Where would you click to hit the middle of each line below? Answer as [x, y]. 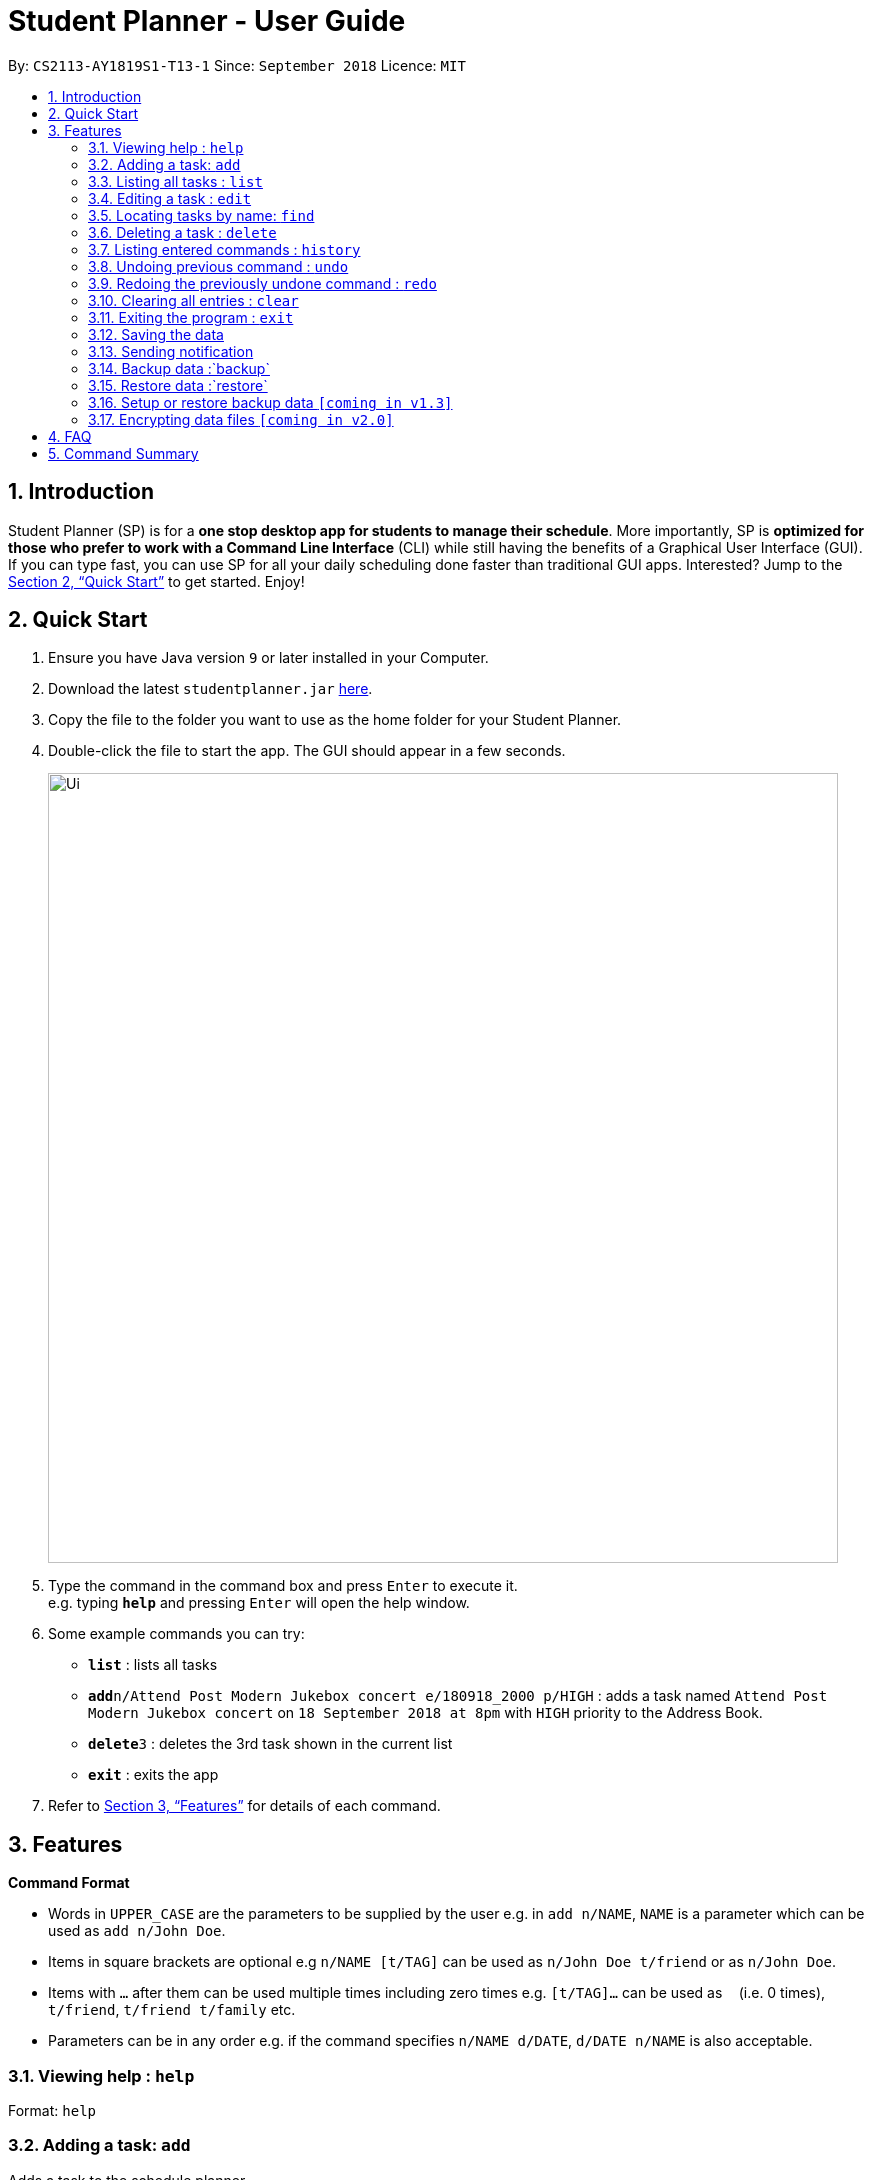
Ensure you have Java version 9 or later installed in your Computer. [268, 658]
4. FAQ [70, 436]
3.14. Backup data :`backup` [179, 368]
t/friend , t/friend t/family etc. [172, 2010]
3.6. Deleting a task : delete [182, 232]
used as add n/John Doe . [137, 1931]
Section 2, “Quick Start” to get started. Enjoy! [156, 581]
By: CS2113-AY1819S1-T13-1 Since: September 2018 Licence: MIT [237, 65]
